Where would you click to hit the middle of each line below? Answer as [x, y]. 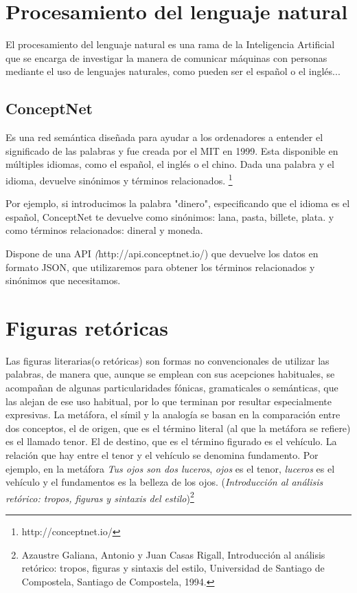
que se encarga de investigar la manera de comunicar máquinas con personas [166, 57]
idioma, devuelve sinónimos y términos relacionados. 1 [119, 179]
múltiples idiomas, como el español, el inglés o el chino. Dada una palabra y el [170, 164]
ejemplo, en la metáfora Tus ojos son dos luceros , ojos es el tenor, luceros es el [170, 468]
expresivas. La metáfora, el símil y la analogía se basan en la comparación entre [173, 414]
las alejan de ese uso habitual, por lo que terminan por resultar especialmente [169, 401]
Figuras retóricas [87, 327]
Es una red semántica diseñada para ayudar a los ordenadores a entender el [164, 137]
